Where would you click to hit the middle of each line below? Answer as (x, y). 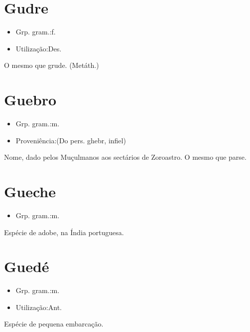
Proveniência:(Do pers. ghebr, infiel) (71, 140)
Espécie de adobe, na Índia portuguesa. (64, 232)
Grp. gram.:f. (36, 32)
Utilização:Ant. (39, 307)
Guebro (30, 100)
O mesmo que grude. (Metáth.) (52, 65)
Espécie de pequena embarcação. (54, 324)
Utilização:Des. (39, 48)
